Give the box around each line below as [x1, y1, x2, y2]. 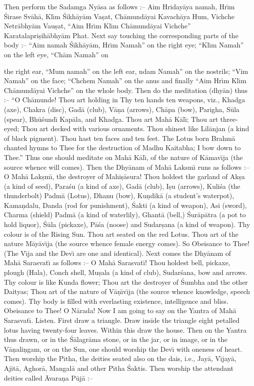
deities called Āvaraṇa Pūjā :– [4, 372, 93, 383]
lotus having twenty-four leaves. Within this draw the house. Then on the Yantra [4, 324, 247, 335]
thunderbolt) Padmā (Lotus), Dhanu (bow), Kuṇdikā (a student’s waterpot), [4, 190, 234, 201]
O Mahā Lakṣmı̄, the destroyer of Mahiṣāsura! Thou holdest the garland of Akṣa [4, 171, 245, 182]
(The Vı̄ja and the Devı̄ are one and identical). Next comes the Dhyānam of [4, 248, 231, 258]
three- [220, 114, 238, 124]
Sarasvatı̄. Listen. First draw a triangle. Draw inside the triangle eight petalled [4, 315, 240, 325]
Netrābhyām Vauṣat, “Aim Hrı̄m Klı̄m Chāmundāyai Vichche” [4, 21, 191, 31]
